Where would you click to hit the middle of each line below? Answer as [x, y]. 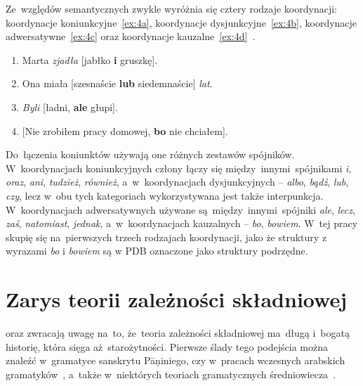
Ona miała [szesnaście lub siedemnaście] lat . [117, 83]
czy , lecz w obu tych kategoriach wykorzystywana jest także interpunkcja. [165, 195]
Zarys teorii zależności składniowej [176, 299]
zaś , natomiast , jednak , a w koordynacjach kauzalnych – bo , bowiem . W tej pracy [182, 223]
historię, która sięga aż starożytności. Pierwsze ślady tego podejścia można [167, 346]
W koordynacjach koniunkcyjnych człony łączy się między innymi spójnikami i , [179, 168]
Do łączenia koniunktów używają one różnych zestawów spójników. [150, 154]
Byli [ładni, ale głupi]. [70, 107]
